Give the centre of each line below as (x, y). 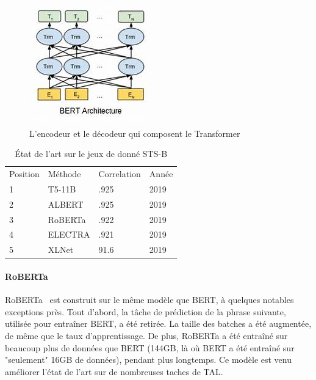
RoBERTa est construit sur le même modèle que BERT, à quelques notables (149, 300)
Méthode (64, 174)
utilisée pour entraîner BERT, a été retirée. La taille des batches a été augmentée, (158, 323)
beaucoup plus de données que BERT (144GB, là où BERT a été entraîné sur (150, 347)
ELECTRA (69, 234)
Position (24, 174)
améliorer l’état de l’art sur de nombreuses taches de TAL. (114, 371)
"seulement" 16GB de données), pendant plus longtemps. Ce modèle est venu (148, 360)
